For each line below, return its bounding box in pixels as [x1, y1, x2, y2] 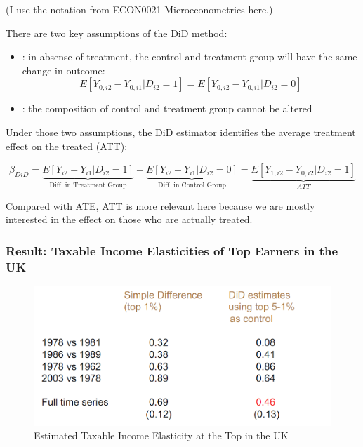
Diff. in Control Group [158, 182, 226, 189]
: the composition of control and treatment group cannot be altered [22, 101, 312, 116]
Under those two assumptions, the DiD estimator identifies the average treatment [6, 124, 356, 139]
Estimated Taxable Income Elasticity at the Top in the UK [34, 428, 289, 443]
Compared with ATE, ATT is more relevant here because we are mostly [6, 198, 315, 213]
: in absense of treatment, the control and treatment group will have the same [22, 49, 357, 64]
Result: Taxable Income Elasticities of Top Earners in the [6, 241, 338, 259]
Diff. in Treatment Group [49, 182, 127, 189]
